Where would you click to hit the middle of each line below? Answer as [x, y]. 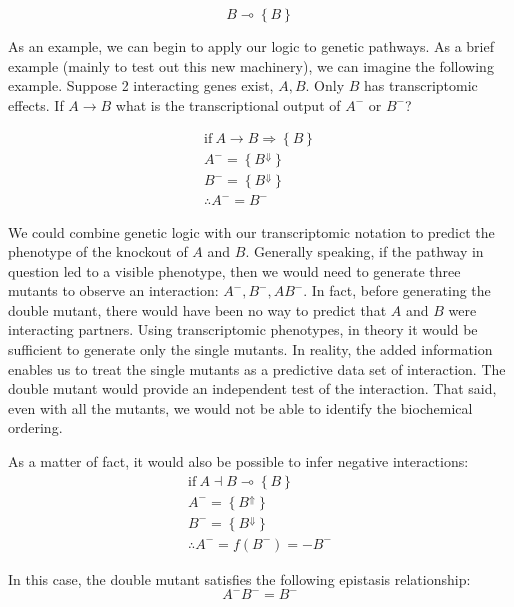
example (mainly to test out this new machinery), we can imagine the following [251, 65]
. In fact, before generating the [397, 290]
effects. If [36, 104]
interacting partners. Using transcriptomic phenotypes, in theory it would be [243, 329]
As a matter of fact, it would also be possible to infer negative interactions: [238, 461]
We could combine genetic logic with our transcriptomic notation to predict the [251, 231]
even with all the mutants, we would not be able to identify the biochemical [240, 407]
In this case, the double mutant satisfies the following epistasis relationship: [239, 578]
